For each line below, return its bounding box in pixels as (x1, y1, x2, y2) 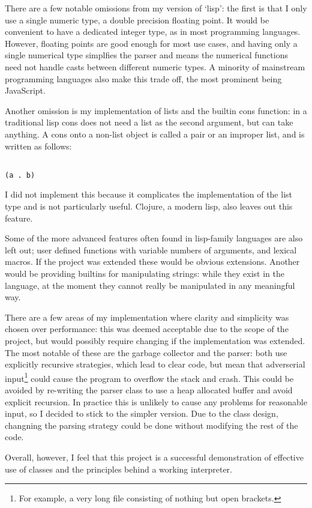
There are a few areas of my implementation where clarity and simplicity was (5, 310, 289, 323)
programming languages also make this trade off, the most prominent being (5, 72, 282, 85)
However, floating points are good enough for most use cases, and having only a (5, 37, 298, 49)
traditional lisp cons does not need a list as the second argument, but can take (5, 116, 293, 129)
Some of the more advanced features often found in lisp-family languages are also (5, 232, 303, 244)
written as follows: (5, 139, 72, 152)
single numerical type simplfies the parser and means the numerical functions (5, 49, 288, 61)
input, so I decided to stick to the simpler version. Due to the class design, (5, 407, 278, 420)
